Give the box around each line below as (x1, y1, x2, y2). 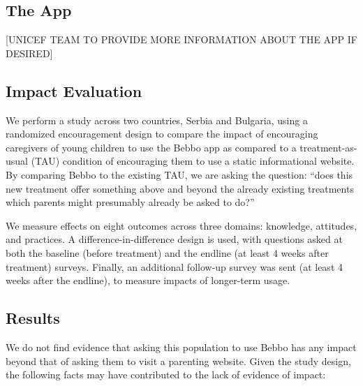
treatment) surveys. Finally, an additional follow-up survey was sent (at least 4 (6, 259, 343, 274)
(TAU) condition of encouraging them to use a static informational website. (31, 154, 355, 168)
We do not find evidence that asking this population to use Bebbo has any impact (6, 339, 357, 354)
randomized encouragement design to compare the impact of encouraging (6, 126, 318, 141)
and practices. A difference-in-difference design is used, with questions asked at (6, 232, 343, 246)
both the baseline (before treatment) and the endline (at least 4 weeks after (6, 245, 329, 260)
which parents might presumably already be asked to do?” (6, 195, 255, 209)
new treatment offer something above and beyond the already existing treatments (6, 181, 354, 195)
